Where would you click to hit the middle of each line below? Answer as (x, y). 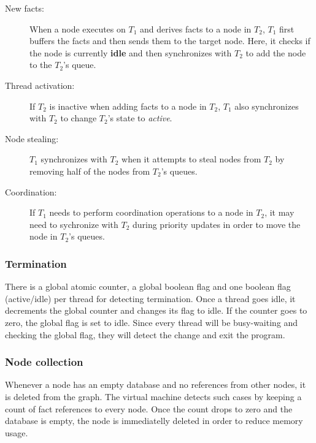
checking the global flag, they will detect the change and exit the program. (145, 334)
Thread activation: (40, 85)
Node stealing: (32, 138)
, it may (279, 212)
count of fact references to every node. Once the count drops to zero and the (149, 408)
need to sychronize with (74, 224)
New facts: (25, 8)
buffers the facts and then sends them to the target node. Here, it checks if (170, 41)
